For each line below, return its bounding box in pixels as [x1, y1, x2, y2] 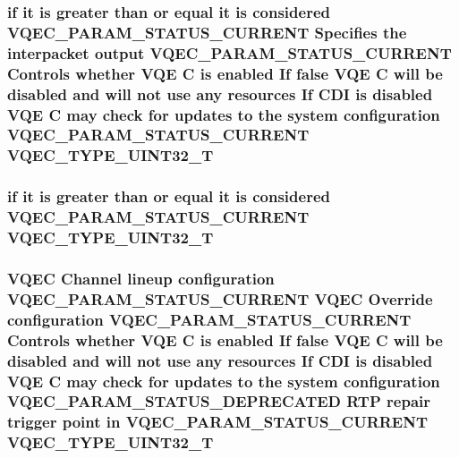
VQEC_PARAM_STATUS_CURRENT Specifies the [7, 21, 407, 43]
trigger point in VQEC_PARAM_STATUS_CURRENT [7, 411, 429, 433]
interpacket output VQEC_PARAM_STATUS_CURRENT [7, 41, 452, 64]
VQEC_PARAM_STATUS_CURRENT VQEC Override [7, 287, 433, 310]
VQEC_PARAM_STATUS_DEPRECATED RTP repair [7, 390, 431, 412]
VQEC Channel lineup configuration [7, 267, 275, 289]
